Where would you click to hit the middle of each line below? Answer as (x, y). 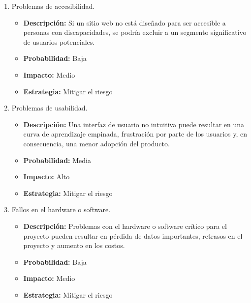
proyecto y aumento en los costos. (74, 245)
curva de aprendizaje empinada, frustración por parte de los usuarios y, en (135, 134)
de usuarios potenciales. (59, 41)
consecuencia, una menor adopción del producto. (96, 143)
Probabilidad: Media (57, 160)
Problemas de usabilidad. (49, 108)
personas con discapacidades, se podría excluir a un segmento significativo (135, 32)
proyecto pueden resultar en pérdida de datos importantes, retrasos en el (133, 235)
